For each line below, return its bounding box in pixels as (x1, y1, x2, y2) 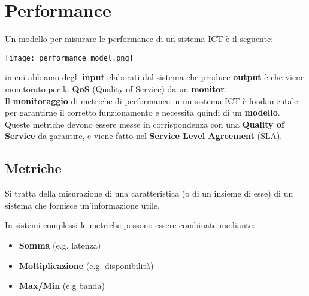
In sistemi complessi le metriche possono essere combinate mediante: (5, 219, 255, 231)
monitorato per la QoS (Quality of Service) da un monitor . (5, 82, 227, 95)
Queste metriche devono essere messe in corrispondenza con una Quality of (5, 117, 284, 130)
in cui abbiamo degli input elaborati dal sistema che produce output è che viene (5, 71, 305, 83)
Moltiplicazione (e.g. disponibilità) (19, 259, 154, 271)
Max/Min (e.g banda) (19, 279, 105, 292)
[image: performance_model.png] (5, 53, 134, 62)
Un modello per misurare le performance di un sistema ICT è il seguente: (5, 32, 274, 45)
